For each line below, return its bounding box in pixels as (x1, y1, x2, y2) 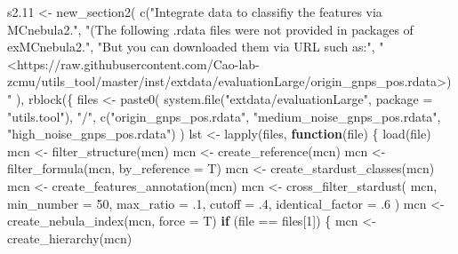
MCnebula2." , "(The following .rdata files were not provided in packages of (7, 20, 414, 38)
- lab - (234, 54, 260, 73)
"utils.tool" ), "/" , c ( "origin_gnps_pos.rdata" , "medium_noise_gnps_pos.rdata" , (7, 107, 441, 125)
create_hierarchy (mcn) (7, 228, 133, 247)
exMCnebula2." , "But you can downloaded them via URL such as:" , (7, 37, 375, 56)
